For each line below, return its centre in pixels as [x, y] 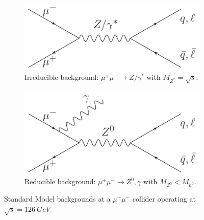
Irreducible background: [62, 76]
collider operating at [164, 199]
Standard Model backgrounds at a [57, 199]
